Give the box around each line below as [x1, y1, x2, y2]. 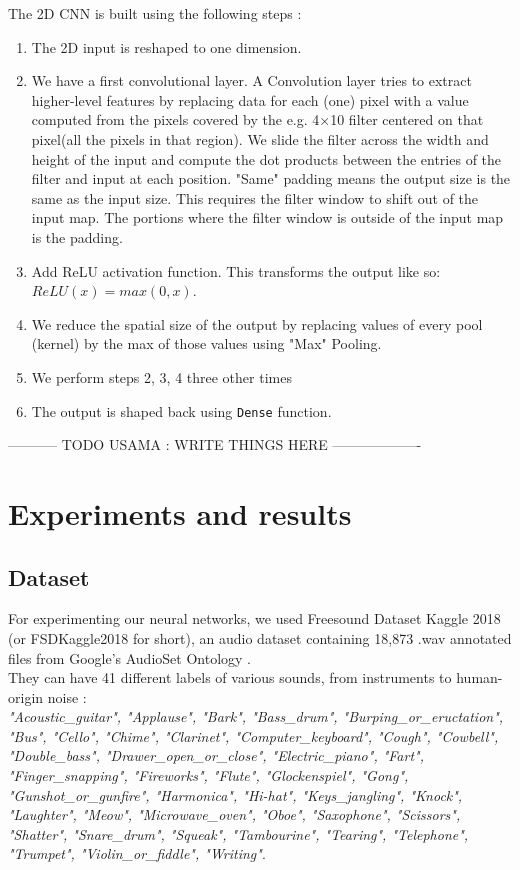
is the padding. [31, 226, 123, 247]
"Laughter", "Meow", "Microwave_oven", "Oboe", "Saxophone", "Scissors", [8, 804, 461, 825]
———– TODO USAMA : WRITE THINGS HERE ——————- [8, 434, 422, 455]
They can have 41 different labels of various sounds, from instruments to [8, 667, 452, 688]
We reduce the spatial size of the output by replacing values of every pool [31, 313, 483, 334]
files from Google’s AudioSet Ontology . [8, 647, 251, 668]
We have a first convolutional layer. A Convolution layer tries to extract [31, 70, 472, 91]
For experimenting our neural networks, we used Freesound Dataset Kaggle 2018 [8, 608, 501, 629]
